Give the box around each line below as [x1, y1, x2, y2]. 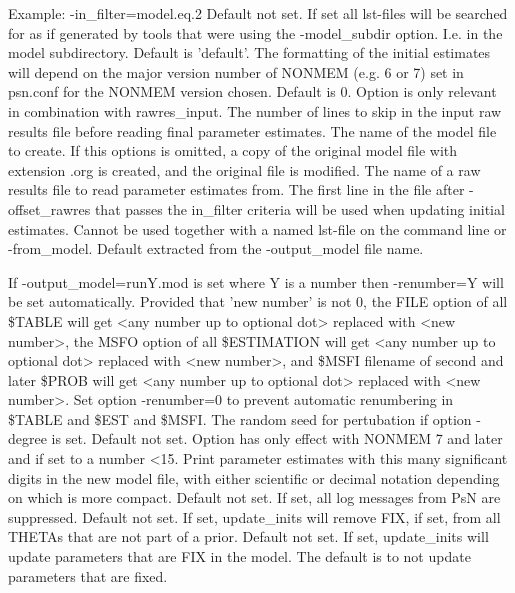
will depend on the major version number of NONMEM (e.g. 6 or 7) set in [8, 61, 464, 82]
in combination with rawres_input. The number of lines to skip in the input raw [8, 100, 502, 121]
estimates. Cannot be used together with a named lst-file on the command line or [8, 218, 507, 239]
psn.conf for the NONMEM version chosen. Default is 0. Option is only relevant [8, 81, 497, 102]
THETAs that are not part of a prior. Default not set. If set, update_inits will [8, 526, 489, 547]
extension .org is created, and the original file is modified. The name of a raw [8, 159, 481, 180]
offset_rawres [8, 198, 91, 219]
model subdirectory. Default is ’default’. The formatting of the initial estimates [8, 42, 491, 63]
